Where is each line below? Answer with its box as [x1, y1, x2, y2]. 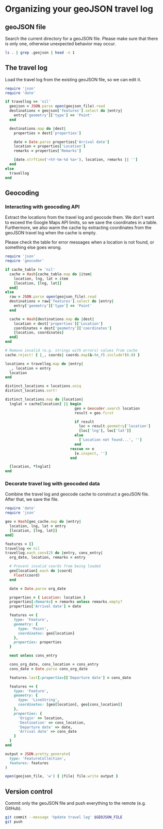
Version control [5, 787, 53, 795]
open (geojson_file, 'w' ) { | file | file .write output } [5, 774, 118, 779]
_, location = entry [9, 366, 51, 370]
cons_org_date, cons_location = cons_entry [9, 662, 98, 667]
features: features [9, 760, 49, 765]
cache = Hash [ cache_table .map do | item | [9, 271, 92, 277]
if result [74, 419, 95, 424]
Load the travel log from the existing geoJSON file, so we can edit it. [5, 76, 142, 82]
